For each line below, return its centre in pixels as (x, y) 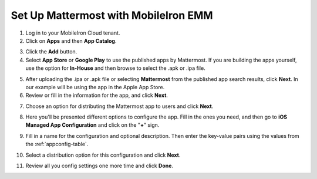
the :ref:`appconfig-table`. (57, 144)
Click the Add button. (51, 52)
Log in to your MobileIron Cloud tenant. (73, 33)
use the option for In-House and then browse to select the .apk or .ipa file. (115, 68)
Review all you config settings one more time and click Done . (99, 166)
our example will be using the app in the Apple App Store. (95, 87)
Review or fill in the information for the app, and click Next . (97, 95)
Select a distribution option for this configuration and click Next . (103, 155)
